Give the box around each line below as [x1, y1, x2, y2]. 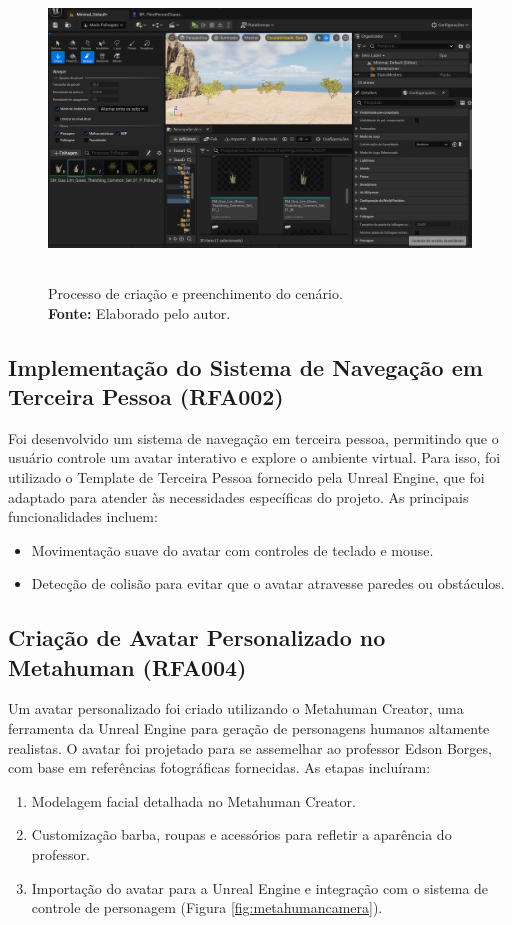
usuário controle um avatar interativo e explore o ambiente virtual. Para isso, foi [8, 447, 501, 468]
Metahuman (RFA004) [8, 651, 247, 682]
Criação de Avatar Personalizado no [8, 622, 386, 653]
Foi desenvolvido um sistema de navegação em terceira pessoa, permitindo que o [8, 427, 499, 448]
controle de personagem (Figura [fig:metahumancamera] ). [31, 897, 383, 918]
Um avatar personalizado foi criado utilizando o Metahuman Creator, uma [8, 698, 464, 719]
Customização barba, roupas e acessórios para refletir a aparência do [31, 824, 452, 845]
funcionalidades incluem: [8, 506, 158, 527]
